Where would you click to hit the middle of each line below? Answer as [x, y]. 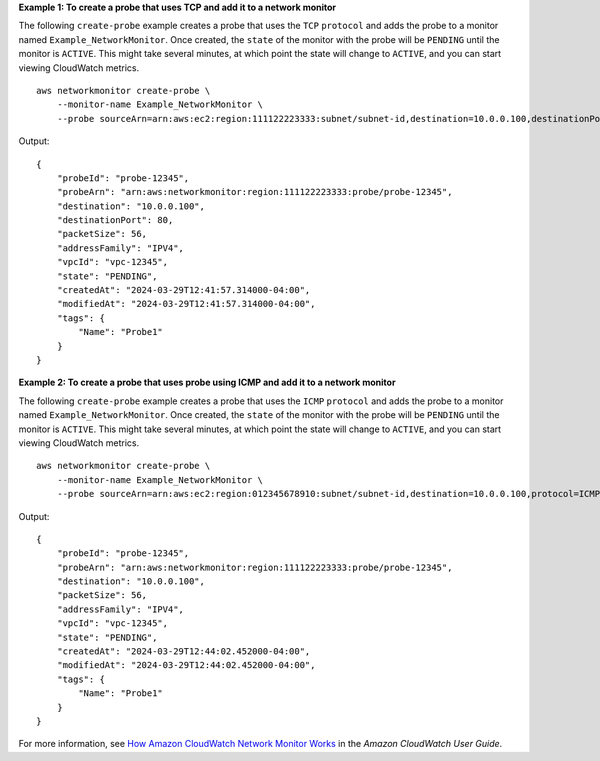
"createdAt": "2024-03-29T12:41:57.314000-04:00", [183, 290]
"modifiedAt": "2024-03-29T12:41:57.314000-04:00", [186, 304]
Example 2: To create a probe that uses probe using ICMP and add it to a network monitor [207, 382]
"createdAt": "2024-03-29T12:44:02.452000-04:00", [183, 651]
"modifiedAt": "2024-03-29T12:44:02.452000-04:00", [186, 665]
